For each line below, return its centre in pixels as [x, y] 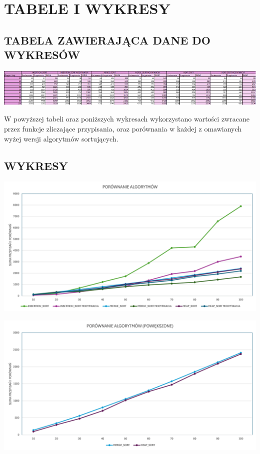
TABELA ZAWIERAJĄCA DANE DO [107, 40]
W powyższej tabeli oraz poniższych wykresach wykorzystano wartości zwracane [127, 119]
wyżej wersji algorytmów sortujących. [61, 138]
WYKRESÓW [42, 55]
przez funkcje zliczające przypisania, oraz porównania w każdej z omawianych [123, 128]
